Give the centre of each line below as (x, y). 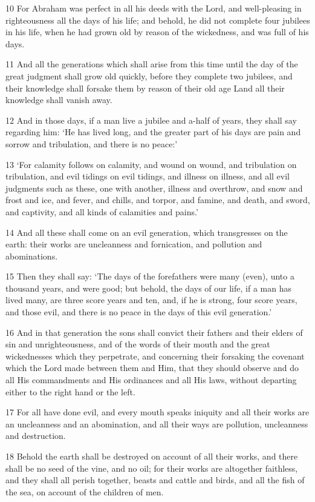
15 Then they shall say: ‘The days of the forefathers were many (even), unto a (150, 276)
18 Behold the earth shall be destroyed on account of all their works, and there (152, 456)
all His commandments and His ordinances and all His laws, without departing (151, 380)
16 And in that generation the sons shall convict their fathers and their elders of (154, 332)
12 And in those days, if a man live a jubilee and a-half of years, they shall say (151, 120)
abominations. (32, 256)
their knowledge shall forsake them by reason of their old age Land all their (145, 88)
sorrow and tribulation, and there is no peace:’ (92, 143)
